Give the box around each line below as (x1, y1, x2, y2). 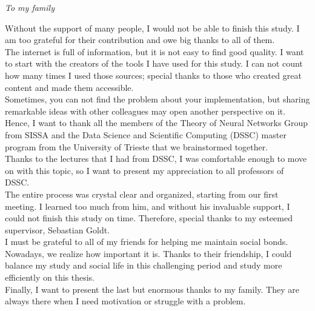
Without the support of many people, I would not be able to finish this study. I (5, 21, 300, 34)
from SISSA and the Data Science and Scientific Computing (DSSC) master (5, 128, 287, 141)
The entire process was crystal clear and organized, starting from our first (5, 187, 279, 200)
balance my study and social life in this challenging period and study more (5, 259, 282, 272)
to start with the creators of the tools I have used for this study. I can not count (5, 57, 303, 70)
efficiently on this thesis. (5, 271, 94, 284)
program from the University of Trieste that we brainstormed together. (5, 140, 268, 153)
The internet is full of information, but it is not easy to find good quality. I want (5, 45, 304, 58)
